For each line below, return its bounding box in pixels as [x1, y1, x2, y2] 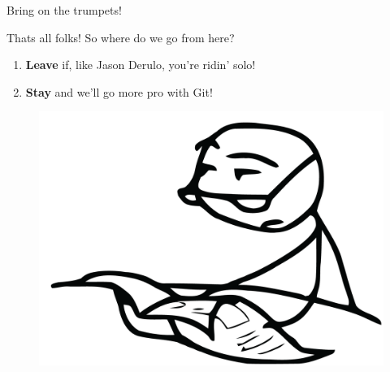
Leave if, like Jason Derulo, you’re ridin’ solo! [25, 56, 256, 73]
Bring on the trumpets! [6, 2, 122, 18]
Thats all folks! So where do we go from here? [6, 28, 235, 45]
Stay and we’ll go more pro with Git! [25, 83, 213, 100]
